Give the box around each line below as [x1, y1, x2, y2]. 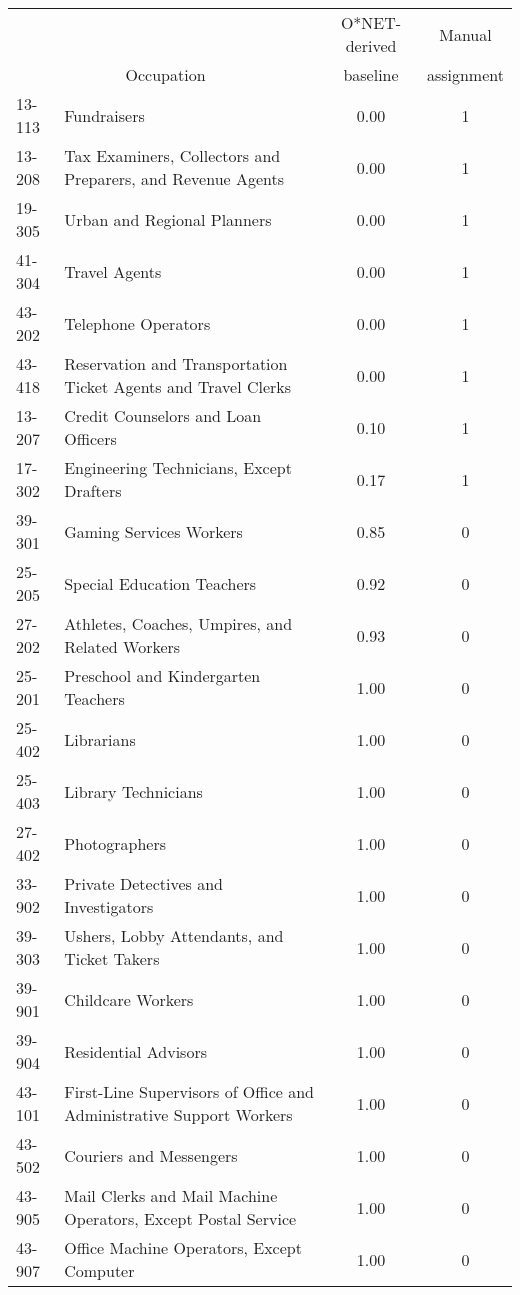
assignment [426, 63, 504, 86]
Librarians [64, 727, 136, 751]
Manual [439, 22, 492, 46]
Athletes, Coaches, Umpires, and [64, 612, 293, 635]
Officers [64, 427, 117, 450]
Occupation [125, 63, 206, 86]
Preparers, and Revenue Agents [64, 167, 285, 190]
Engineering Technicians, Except [64, 456, 292, 479]
